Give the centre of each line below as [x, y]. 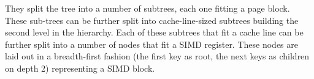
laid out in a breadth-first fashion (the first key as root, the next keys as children [157, 56]
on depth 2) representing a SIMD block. [80, 68]
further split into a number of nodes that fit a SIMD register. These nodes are [151, 44]
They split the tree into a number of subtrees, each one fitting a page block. [147, 8]
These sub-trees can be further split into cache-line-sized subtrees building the [152, 20]
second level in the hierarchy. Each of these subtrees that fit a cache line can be [154, 32]
